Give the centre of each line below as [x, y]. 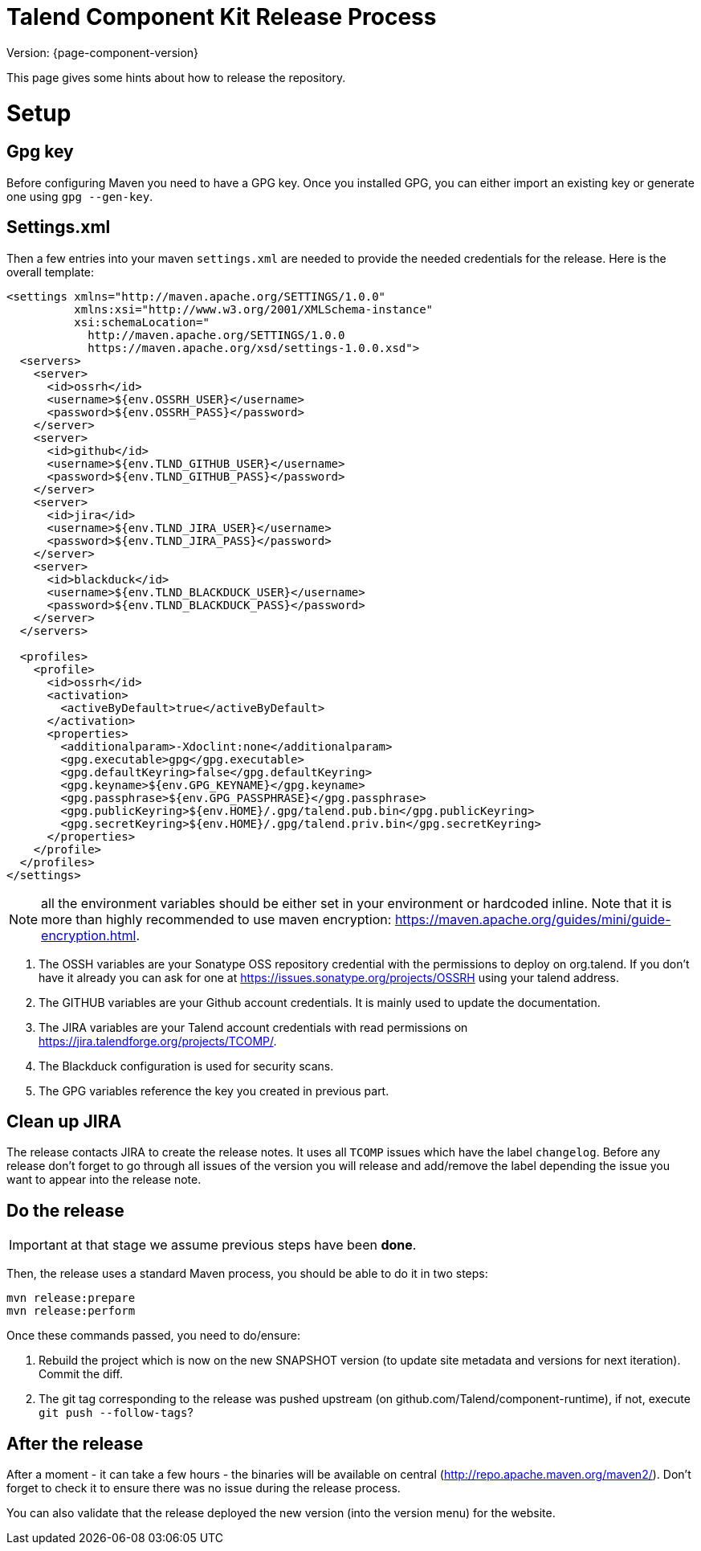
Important [38, 1245]
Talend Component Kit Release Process [222, 17]
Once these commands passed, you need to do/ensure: [154, 1336]
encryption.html [89, 935]
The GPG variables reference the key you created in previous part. [214, 1091]
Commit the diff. [81, 1374]
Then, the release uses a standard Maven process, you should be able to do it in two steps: [247, 1274]
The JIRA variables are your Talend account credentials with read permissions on [253, 1027]
